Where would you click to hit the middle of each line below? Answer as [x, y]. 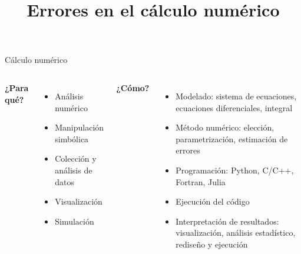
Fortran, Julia [201, 181]
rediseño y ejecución [212, 244]
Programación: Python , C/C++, [235, 170]
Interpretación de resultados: [227, 221]
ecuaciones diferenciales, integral [234, 107]
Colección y [76, 158]
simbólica [72, 138]
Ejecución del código [213, 201]
